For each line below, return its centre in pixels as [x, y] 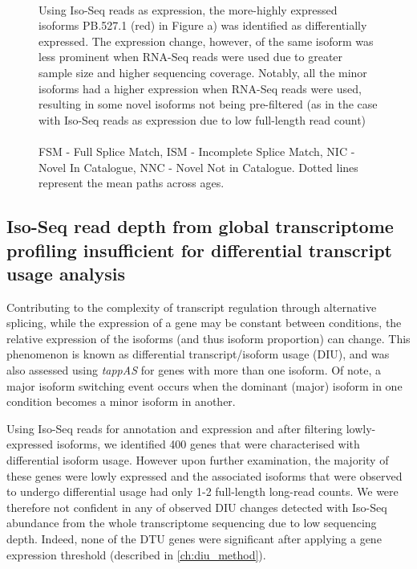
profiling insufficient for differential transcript [199, 250]
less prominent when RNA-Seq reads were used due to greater [191, 57]
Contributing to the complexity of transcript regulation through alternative [192, 307]
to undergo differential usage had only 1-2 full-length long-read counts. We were [202, 491]
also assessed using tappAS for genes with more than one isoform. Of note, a [194, 370]
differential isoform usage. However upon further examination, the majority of [198, 460]
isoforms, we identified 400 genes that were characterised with [208, 444]
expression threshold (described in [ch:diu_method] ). [136, 554]
